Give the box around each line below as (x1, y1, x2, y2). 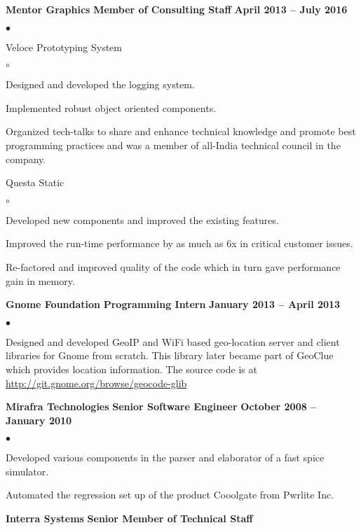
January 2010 (6, 412, 72, 427)
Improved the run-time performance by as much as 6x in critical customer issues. (6, 236, 353, 251)
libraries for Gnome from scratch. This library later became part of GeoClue (6, 348, 334, 363)
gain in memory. (6, 273, 75, 288)
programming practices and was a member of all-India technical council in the (6, 137, 341, 152)
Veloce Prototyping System (6, 39, 122, 54)
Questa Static (6, 175, 64, 190)
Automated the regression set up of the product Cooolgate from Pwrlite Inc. (6, 487, 334, 502)
